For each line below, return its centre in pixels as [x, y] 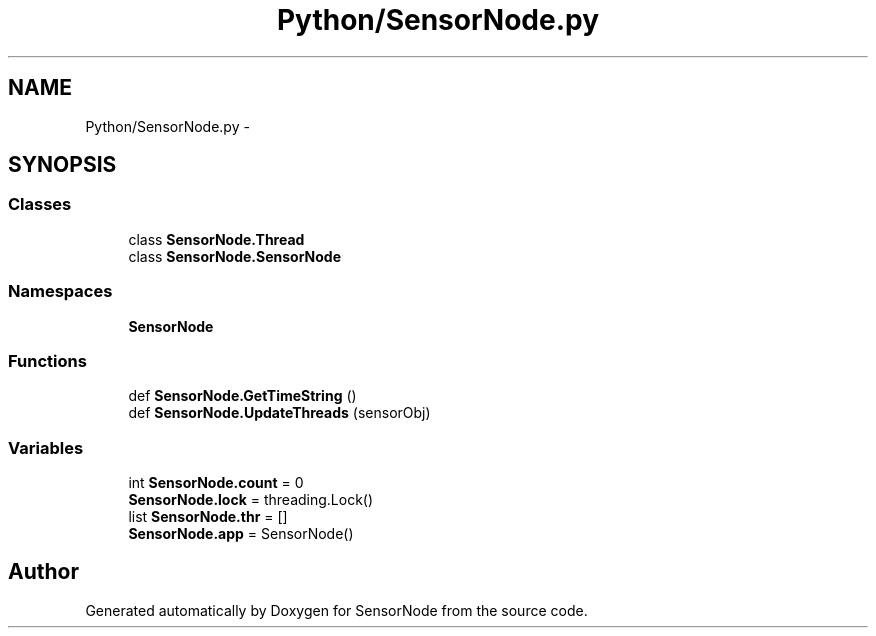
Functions [47, 360]
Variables [46, 447]
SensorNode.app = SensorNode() [241, 534]
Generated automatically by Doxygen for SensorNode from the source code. [336, 610]
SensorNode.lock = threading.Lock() [251, 500]
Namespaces [60, 291]
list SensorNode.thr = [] [208, 517]
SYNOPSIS [62, 165]
